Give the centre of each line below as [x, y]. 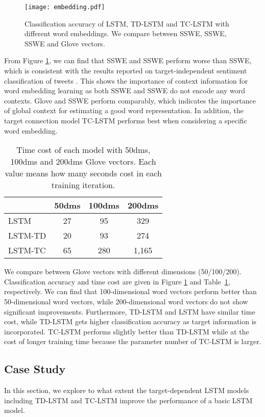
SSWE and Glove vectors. [65, 43]
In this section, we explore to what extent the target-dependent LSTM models [127, 390]
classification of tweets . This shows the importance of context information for [126, 80]
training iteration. [83, 185]
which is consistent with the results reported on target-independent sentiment [126, 71]
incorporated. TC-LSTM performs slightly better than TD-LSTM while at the [127, 331]
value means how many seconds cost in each [83, 173]
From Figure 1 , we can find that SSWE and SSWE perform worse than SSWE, [128, 60]
